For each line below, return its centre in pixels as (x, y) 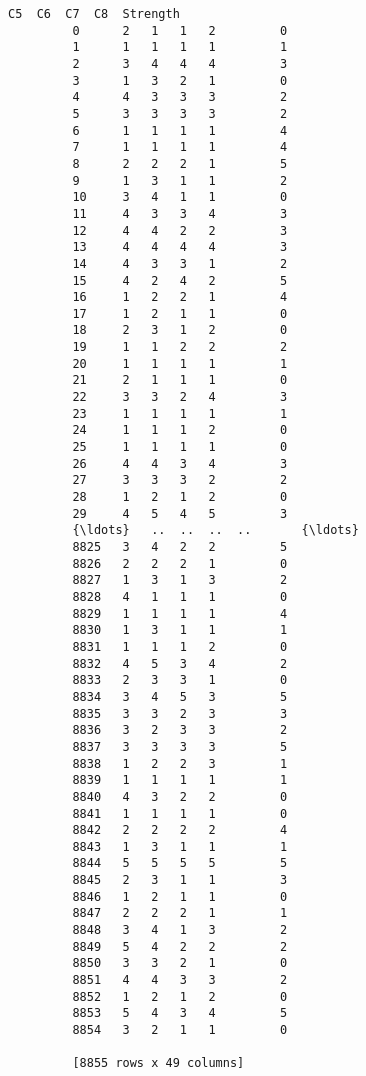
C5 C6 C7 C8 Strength (94, 14)
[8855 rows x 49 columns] (158, 1063)
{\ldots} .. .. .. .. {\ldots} (215, 530)
